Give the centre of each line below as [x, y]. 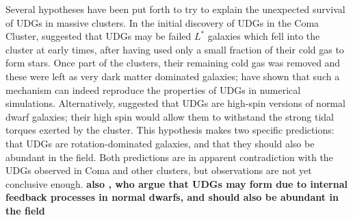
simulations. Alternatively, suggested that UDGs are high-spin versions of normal [175, 103]
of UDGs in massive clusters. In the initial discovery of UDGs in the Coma [162, 22]
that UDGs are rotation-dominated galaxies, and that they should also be [160, 143]
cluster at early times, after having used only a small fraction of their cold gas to [175, 49]
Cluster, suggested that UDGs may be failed [99, 36]
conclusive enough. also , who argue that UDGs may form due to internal [176, 183]
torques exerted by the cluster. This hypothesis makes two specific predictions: [170, 130]
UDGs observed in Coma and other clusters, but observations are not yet [159, 170]
